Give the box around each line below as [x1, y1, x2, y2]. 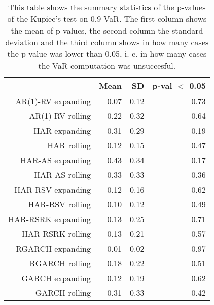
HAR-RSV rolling [28, 198, 91, 210]
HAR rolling [47, 139, 91, 151]
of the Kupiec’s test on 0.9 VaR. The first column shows [7, 13, 207, 24]
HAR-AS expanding [20, 154, 91, 166]
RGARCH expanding [16, 242, 91, 254]
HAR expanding [33, 125, 91, 136]
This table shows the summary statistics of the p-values [8, 1, 206, 13]
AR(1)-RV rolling [29, 110, 91, 121]
